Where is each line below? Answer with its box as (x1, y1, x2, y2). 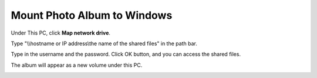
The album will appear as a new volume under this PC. (11, 62, 143, 69)
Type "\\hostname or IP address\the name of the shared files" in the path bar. (11, 40, 198, 47)
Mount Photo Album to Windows (11, 9, 173, 22)
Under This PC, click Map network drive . (11, 29, 111, 36)
